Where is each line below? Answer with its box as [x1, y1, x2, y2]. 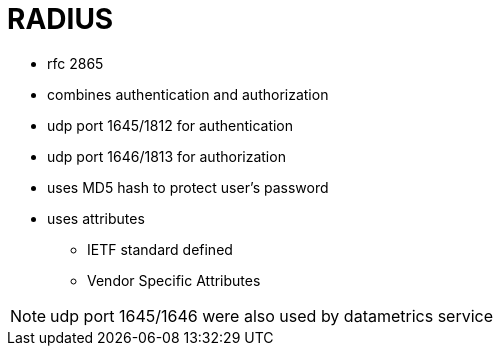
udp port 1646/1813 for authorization [47, 147, 286, 165]
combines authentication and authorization [47, 85, 329, 103]
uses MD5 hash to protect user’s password [47, 178, 329, 196]
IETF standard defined [87, 240, 233, 258]
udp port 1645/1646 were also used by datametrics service [50, 305, 494, 326]
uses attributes [47, 209, 145, 227]
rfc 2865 [47, 54, 104, 72]
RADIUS [7, 2, 114, 36]
